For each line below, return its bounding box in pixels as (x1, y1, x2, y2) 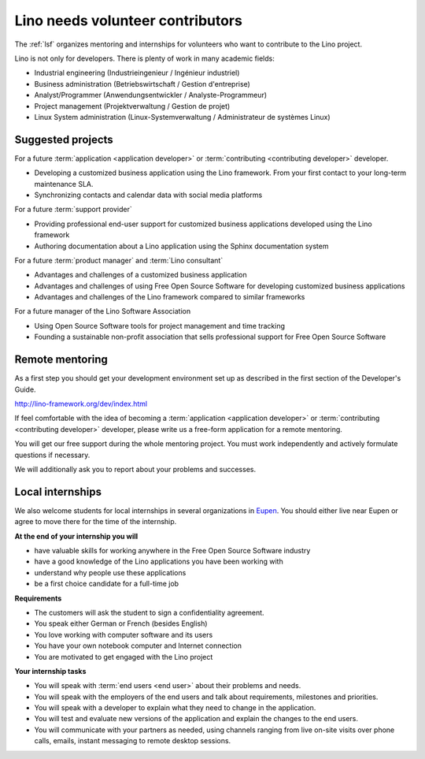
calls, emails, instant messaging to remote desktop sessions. (34, 736, 231, 746)
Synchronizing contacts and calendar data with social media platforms (34, 190, 263, 199)
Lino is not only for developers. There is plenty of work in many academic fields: (14, 54, 275, 63)
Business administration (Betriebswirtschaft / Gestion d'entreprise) (34, 79, 251, 88)
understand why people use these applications (34, 567, 187, 577)
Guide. (14, 385, 36, 394)
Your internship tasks (14, 666, 87, 675)
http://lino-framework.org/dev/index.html (14, 399, 148, 408)
